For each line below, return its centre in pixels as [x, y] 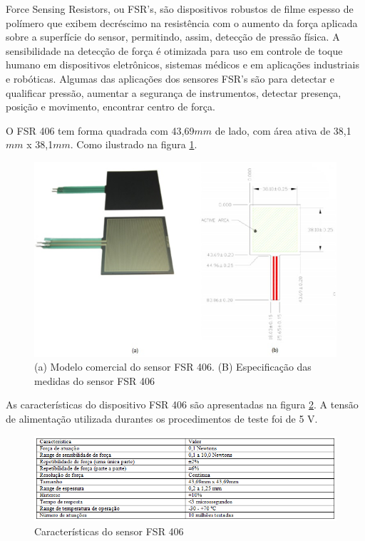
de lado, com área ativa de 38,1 [283, 130]
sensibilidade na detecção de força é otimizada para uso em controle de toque [174, 50]
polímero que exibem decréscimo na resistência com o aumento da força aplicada [182, 22]
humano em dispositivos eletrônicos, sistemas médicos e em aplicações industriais [182, 65]
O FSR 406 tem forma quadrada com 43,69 [100, 130]
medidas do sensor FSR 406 [95, 380]
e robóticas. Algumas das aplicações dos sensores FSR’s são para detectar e [170, 78]
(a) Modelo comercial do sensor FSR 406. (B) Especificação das [173, 367]
